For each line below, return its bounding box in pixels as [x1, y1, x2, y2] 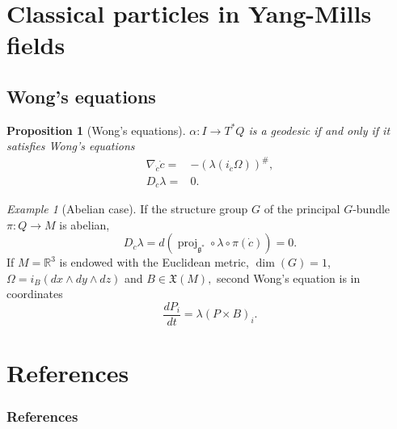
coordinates [6, 285, 63, 302]
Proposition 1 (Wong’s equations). [6, 121, 186, 138]
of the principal [264, 200, 340, 217]
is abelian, [59, 216, 110, 233]
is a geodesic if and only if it [248, 121, 391, 138]
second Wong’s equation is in [217, 269, 361, 286]
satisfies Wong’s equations [6, 137, 135, 154]
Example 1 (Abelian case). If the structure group [6, 200, 248, 217]
